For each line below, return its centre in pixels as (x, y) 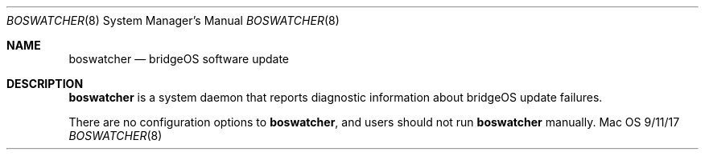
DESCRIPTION (45, 84)
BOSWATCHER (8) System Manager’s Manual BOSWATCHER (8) (173, 20)
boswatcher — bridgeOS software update (179, 59)
